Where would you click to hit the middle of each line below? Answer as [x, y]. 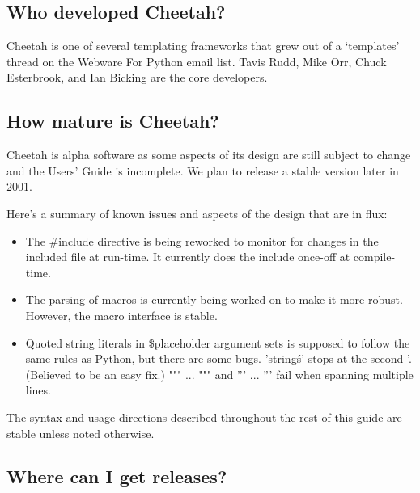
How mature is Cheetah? [113, 121]
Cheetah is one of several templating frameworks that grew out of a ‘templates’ [203, 46]
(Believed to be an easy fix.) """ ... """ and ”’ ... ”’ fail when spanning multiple [219, 374]
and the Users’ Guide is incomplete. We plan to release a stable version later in [203, 170]
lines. [38, 390]
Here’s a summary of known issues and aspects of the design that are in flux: [197, 213]
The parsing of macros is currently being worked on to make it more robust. [214, 299]
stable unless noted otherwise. [81, 433]
